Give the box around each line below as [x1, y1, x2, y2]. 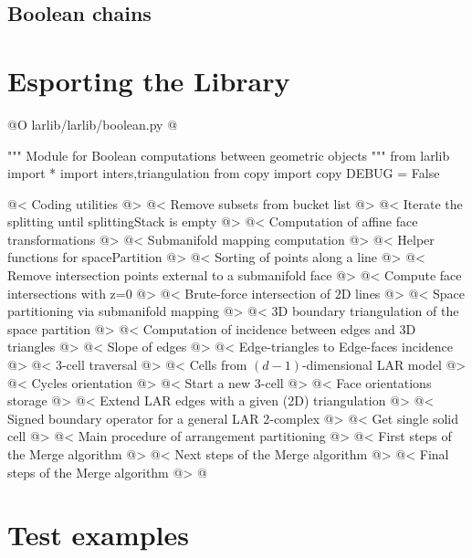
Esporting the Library [7, 61, 290, 99]
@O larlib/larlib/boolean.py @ [7, 114, 178, 133]
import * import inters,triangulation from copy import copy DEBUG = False [7, 163, 440, 183]
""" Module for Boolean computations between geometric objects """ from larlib [7, 145, 450, 164]
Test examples [7, 516, 189, 553]
